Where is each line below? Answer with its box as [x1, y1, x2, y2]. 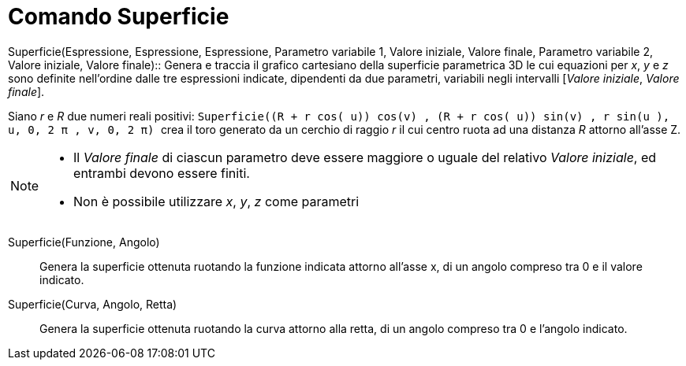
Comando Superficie [8, 3, 229, 30]
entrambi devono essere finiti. [73, 165, 250, 181]
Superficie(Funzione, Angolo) [8, 235, 160, 249]
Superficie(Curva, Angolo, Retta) [8, 297, 177, 311]
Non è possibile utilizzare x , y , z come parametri [73, 193, 360, 209]
